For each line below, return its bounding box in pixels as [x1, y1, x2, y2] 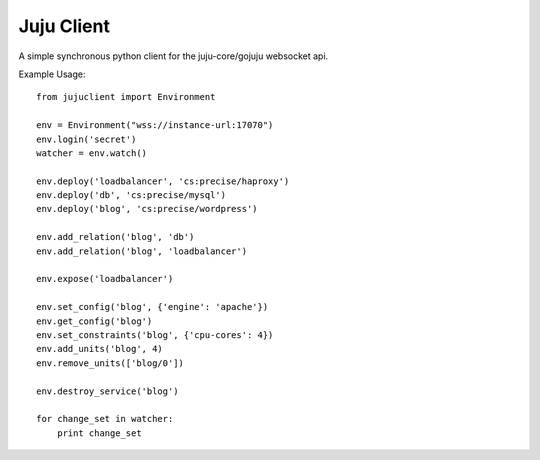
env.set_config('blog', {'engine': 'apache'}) [36, 301, 269, 313]
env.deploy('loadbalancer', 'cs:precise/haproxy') [36, 175, 290, 187]
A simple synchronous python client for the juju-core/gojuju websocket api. [18, 50, 329, 62]
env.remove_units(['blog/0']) [36, 357, 185, 369]
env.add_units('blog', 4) [36, 343, 164, 355]
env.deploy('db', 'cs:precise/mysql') [36, 190, 227, 201]
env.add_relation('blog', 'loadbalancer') [36, 245, 248, 257]
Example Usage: [18, 68, 86, 80]
